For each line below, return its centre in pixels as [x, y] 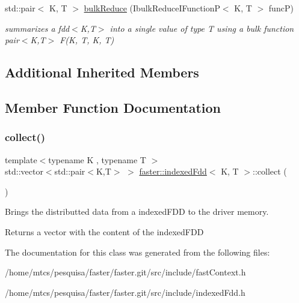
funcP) [281, 8]
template [21, 159]
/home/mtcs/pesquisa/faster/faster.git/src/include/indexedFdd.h [125, 292]
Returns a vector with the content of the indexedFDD [104, 231]
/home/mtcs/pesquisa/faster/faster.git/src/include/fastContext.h [125, 272]
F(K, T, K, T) [87, 40]
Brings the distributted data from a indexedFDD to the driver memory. [137, 211]
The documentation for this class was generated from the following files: [137, 252]
